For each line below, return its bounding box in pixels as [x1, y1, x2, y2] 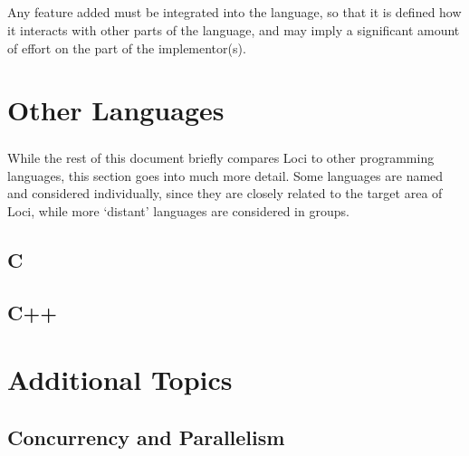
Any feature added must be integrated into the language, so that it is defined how [7, 3, 462, 22]
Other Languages [7, 91, 225, 128]
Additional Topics [7, 361, 233, 398]
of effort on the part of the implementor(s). [7, 38, 246, 57]
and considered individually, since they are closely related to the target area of [7, 184, 443, 203]
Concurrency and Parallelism [7, 423, 285, 451]
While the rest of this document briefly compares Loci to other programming [7, 147, 435, 166]
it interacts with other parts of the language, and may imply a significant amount [7, 20, 460, 39]
